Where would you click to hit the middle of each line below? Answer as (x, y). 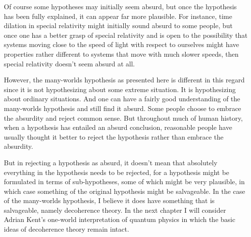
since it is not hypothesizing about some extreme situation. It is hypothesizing (120, 89)
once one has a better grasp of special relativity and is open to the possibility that (126, 35)
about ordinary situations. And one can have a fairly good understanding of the (122, 99)
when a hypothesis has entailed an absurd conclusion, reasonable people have (118, 127)
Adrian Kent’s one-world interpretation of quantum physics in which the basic (120, 219)
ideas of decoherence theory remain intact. (66, 229)
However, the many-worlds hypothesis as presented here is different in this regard (124, 80)
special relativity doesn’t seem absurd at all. (69, 63)
